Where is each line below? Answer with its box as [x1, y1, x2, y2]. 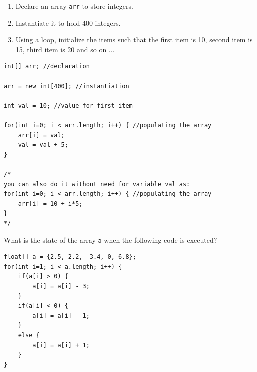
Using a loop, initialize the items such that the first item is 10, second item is [15, 34, 253, 45]
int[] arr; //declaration [4, 63, 90, 70]
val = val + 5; [18, 141, 68, 149]
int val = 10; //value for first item [4, 102, 133, 109]
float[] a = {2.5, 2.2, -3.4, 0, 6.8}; [4, 253, 136, 261]
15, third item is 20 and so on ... [15, 44, 115, 54]
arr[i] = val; [18, 131, 65, 139]
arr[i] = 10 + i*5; [18, 200, 83, 207]
